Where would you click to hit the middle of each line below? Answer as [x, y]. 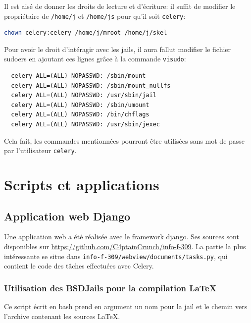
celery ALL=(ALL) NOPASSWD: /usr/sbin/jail [84, 95]
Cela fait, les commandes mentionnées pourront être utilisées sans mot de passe [125, 140]
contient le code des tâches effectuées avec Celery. [79, 266]
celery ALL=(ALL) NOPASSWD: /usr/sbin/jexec [85, 125]
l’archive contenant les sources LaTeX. [62, 316]
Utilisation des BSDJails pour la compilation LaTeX [110, 288]
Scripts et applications [82, 185]
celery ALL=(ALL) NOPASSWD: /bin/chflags [80, 115]
